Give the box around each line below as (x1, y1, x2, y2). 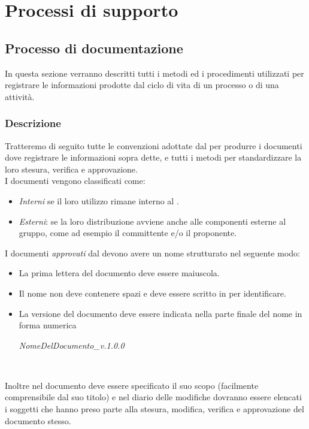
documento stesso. (5, 414, 71, 427)
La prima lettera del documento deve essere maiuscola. (19, 267, 220, 279)
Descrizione (5, 116, 61, 131)
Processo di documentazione (5, 38, 183, 57)
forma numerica (19, 319, 77, 331)
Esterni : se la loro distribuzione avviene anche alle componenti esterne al (19, 214, 286, 227)
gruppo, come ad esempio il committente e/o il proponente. (19, 226, 237, 239)
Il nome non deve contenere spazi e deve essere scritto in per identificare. (19, 286, 286, 299)
